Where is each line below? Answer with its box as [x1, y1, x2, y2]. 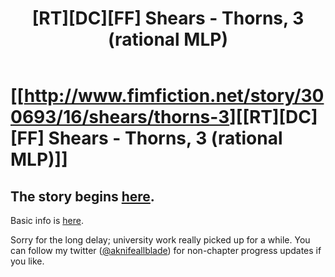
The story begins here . [10, 188, 155, 205]
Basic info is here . [10, 215, 84, 226]
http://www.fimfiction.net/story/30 [23, 85, 325, 107]
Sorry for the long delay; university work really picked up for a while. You [10, 234, 311, 246]
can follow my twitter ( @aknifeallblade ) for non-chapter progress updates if [10, 245, 322, 256]
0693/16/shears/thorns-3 [10, 106, 230, 129]
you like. [10, 255, 45, 267]
